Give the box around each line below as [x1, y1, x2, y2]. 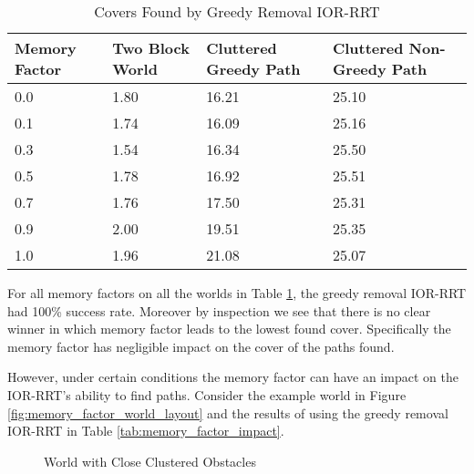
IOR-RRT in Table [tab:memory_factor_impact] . [7, 421, 284, 440]
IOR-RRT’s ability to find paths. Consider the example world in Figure [7, 385, 407, 404]
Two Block [112, 37, 190, 58]
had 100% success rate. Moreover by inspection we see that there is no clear [7, 301, 431, 320]
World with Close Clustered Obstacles [44, 451, 256, 470]
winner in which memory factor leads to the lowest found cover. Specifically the [7, 319, 451, 338]
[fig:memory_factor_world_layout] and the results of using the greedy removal [7, 403, 448, 422]
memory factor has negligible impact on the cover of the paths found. [7, 336, 395, 355]
